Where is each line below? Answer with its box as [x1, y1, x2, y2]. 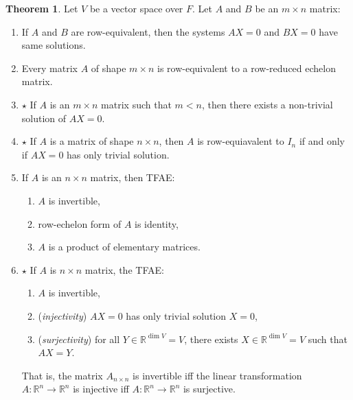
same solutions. [21, 38, 86, 52]
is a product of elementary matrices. [48, 239, 201, 254]
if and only [299, 134, 345, 148]
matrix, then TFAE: [90, 170, 175, 185]
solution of [21, 110, 67, 125]
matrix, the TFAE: [84, 262, 164, 277]
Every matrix [21, 60, 78, 75]
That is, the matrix [21, 368, 103, 382]
